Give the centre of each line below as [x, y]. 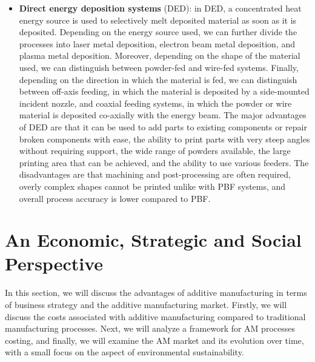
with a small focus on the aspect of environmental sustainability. [124, 352]
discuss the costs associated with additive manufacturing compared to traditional [155, 316]
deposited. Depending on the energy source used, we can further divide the [158, 32]
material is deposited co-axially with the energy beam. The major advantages [163, 115]
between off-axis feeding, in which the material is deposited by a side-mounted [164, 91]
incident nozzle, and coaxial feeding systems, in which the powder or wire [155, 103]
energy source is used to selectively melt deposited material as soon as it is [158, 20]
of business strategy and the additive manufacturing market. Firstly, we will [146, 304]
